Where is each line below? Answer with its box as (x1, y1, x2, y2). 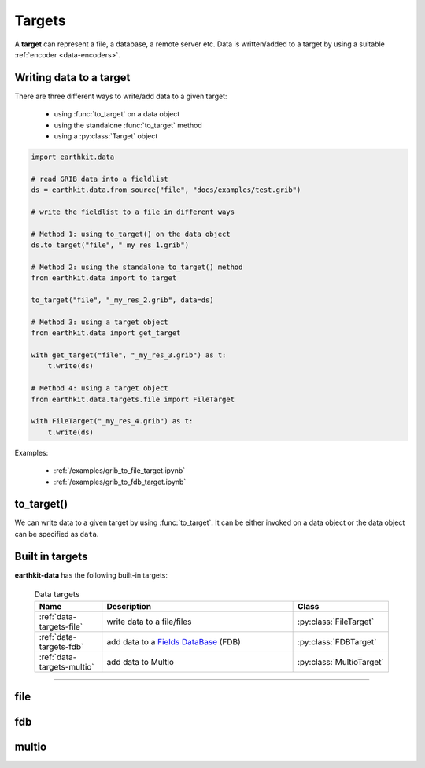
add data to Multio (106, 656, 175, 667)
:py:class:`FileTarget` (297, 616, 375, 627)
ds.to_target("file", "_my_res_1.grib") (31, 241, 189, 249)
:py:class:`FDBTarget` (297, 636, 377, 647)
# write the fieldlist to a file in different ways (31, 207, 235, 216)
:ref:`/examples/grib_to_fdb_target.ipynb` (54, 477, 187, 486)
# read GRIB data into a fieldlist (31, 174, 168, 183)
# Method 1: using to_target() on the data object (31, 229, 231, 238)
